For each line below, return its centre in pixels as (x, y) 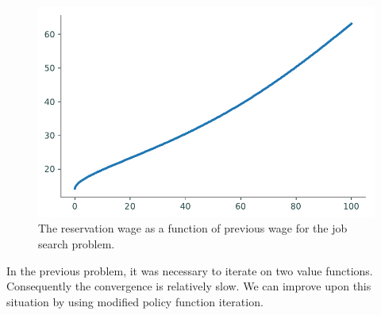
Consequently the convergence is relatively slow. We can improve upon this (189, 286)
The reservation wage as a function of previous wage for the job (193, 228)
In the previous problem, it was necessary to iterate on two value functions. (190, 270)
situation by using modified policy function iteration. (135, 301)
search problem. (77, 244)
